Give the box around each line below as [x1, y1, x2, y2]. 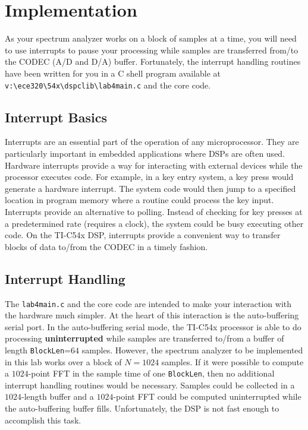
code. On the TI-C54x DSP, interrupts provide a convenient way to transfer [5, 229, 281, 241]
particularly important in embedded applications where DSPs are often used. [5, 147, 285, 159]
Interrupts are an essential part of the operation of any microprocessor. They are [5, 135, 299, 148]
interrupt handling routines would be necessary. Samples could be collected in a [5, 378, 295, 391]
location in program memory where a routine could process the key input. [5, 194, 274, 206]
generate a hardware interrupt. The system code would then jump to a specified [5, 182, 296, 194]
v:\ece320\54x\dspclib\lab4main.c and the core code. [5, 78, 211, 91]
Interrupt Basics [5, 107, 107, 126]
